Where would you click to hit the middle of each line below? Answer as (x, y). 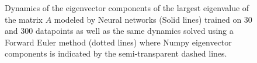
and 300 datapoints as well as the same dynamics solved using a (119, 31)
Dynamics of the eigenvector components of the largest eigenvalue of (127, 8)
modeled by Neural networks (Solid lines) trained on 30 (153, 19)
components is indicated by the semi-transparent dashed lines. (116, 53)
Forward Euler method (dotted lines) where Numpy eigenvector (118, 42)
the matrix (24, 19)
